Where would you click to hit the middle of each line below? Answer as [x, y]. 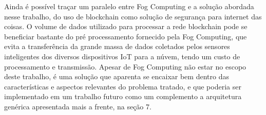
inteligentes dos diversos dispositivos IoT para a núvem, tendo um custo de [122, 56]
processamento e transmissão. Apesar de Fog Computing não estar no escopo [125, 66]
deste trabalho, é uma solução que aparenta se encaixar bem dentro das [117, 76]
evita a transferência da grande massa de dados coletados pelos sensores [117, 46]
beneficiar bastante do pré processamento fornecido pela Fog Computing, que [126, 36]
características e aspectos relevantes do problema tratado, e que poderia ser [123, 86]
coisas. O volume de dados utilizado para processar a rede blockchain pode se [126, 26]
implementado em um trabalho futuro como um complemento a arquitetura [123, 96]
